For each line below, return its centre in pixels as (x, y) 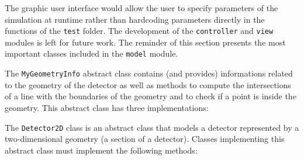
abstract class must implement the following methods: (101, 150)
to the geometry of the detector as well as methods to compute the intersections (148, 84)
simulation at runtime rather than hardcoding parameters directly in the (135, 19)
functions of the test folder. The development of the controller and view (139, 31)
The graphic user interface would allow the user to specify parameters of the (141, 8)
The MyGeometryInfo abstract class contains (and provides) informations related (149, 73)
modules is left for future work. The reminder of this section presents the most (145, 42)
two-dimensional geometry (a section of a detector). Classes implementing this (145, 139)
